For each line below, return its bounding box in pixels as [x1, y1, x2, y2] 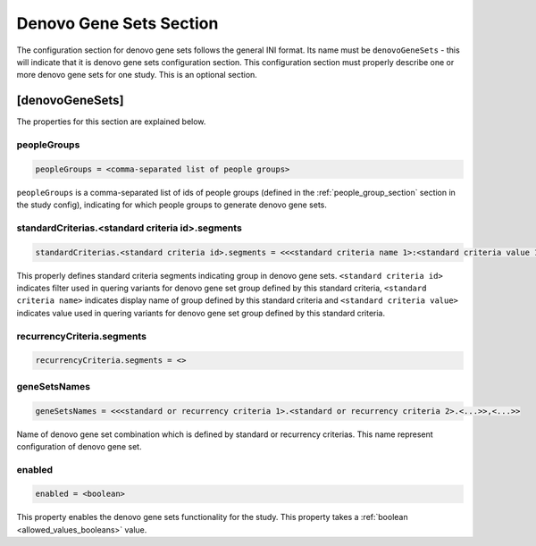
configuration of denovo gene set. [16, 441, 142, 451]
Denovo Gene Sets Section [16, 13, 219, 33]
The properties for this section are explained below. [16, 116, 206, 127]
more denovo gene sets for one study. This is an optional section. [16, 70, 258, 80]
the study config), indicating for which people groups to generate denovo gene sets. [16, 199, 328, 210]
